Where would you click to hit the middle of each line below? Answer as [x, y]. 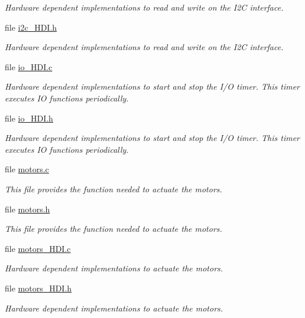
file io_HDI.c [29, 66]
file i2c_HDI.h [31, 27]
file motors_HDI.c [38, 248]
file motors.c [27, 169]
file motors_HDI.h [38, 288]
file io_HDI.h [29, 118]
